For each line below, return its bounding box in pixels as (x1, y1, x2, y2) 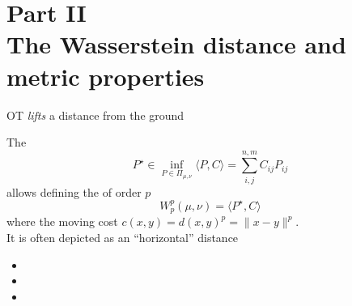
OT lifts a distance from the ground (6, 106, 184, 123)
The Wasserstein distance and (6, 28, 346, 61)
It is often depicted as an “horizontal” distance (6, 228, 239, 245)
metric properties (6, 59, 205, 92)
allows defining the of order (6, 183, 142, 200)
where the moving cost (6, 213, 118, 230)
